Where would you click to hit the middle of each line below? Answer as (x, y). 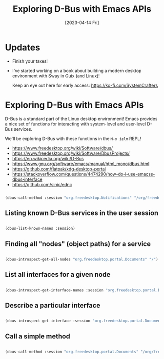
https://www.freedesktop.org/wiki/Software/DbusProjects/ (71, 153)
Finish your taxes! (30, 61)
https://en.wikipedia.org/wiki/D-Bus (48, 158)
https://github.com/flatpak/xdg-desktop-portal (59, 169)
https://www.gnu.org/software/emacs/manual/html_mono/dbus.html (81, 164)
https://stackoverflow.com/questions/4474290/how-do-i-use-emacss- (83, 174)
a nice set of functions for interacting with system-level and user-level (76, 124)
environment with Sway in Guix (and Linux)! (56, 76)
